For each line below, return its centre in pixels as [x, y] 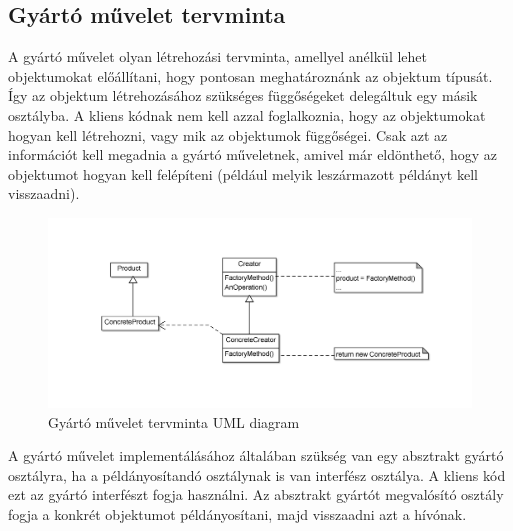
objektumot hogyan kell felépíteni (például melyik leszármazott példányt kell [243, 173]
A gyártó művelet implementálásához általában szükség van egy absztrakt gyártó [256, 455]
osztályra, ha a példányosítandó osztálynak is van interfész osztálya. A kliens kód [257, 474]
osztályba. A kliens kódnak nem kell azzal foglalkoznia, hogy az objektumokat [247, 114]
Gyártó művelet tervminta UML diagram [174, 421]
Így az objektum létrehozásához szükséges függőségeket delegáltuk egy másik [243, 95]
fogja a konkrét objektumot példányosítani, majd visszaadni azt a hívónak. [237, 513]
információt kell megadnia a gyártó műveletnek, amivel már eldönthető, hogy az [252, 154]
